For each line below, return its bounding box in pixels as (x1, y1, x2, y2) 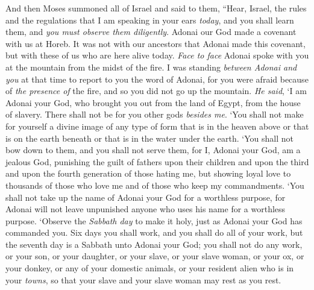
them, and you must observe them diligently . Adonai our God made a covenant (5, 25, 297, 38)
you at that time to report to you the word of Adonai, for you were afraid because (5, 72, 309, 85)
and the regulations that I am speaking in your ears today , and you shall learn (5, 13, 294, 26)
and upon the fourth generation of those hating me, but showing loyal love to (5, 167, 291, 180)
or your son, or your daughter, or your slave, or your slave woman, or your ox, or (5, 250, 304, 262)
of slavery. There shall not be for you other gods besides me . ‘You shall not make (5, 108, 304, 121)
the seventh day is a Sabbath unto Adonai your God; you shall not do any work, (5, 238, 303, 250)
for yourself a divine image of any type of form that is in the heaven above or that (5, 119, 309, 132)
